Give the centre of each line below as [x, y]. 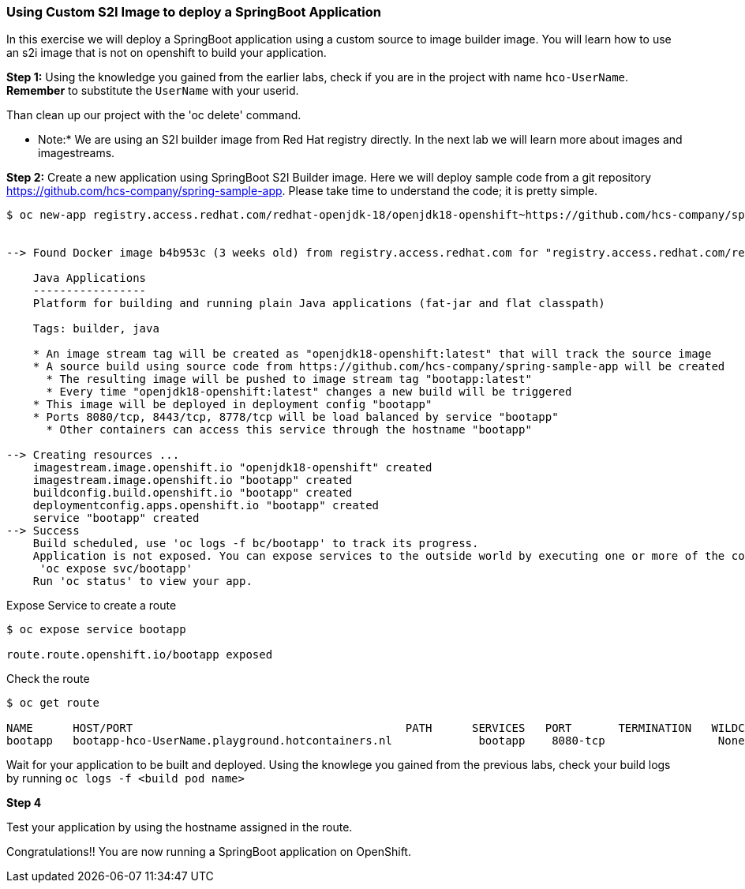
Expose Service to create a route [92, 606]
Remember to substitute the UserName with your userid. [153, 91]
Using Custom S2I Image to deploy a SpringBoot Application [194, 12]
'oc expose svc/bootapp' [116, 569]
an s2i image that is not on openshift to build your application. [167, 53]
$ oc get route [53, 703]
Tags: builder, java [96, 329]
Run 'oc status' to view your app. [142, 581]
